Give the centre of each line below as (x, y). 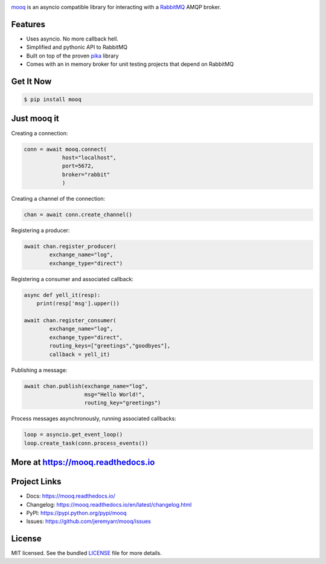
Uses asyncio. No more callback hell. (72, 39)
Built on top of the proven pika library (72, 56)
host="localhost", (89, 157)
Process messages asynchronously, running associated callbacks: (94, 419)
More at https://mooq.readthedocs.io (83, 462)
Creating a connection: (40, 133)
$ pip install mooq (53, 99)
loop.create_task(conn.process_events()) (86, 443)
